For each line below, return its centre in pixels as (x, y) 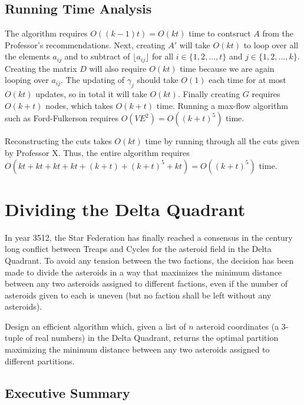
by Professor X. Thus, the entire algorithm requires (97, 153)
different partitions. (40, 361)
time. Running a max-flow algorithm (222, 105)
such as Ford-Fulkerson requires (62, 118)
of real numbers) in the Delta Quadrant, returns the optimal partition (152, 338)
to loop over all (271, 44)
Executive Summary (67, 392)
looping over (27, 80)
